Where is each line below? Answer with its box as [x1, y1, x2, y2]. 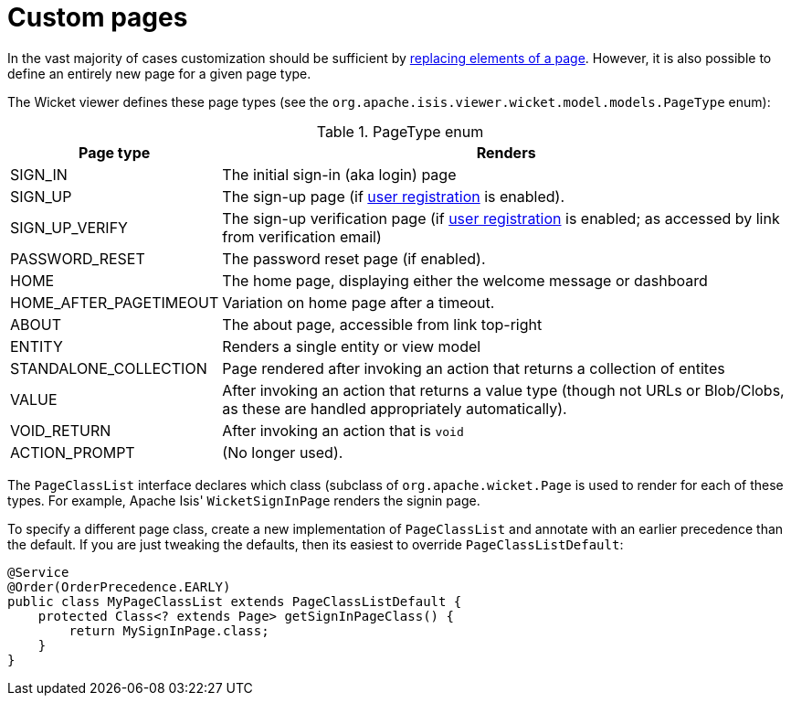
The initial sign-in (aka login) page [222, 165, 457, 184]
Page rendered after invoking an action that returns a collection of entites [222, 358, 725, 378]
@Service [7, 564, 69, 580]
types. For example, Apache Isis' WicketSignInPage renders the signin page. [7, 492, 480, 508]
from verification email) [222, 227, 382, 246]
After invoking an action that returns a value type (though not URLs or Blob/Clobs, [222, 380, 785, 399]
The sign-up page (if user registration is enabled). [222, 186, 565, 206]
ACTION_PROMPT [10, 442, 135, 462]
